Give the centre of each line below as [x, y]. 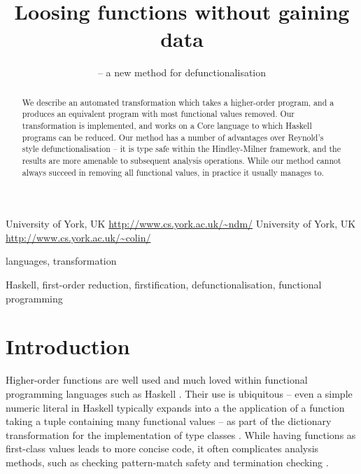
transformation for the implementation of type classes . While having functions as [181, 434]
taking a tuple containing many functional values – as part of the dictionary [169, 421]
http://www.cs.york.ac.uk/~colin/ [78, 237]
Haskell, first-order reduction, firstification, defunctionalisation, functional [164, 285]
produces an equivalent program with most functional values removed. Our [158, 114]
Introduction [68, 346]
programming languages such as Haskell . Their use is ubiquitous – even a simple [179, 393]
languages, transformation [61, 261]
